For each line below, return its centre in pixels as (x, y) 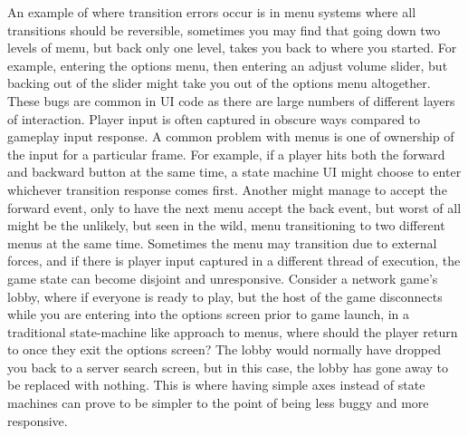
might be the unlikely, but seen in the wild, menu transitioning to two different (226, 225)
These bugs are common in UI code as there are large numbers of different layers (231, 100)
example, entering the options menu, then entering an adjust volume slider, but (228, 65)
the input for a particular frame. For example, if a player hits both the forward (226, 154)
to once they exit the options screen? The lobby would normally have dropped (224, 349)
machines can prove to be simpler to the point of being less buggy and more (218, 403)
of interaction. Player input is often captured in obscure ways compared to (214, 118)
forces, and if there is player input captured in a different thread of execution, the (234, 261)
